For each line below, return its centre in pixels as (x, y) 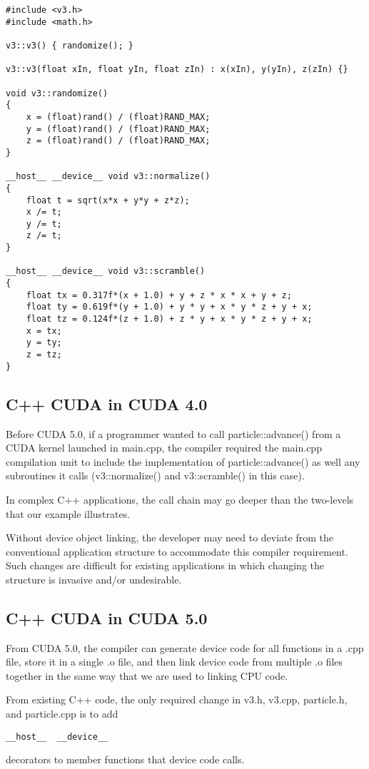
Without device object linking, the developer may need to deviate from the (170, 538)
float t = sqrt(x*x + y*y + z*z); (108, 200)
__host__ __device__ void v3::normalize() (108, 177)
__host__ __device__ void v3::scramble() (106, 271)
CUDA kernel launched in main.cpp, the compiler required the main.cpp (164, 448)
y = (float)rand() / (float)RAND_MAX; (118, 129)
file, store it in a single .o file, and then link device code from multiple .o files (175, 662)
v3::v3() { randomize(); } (70, 45)
